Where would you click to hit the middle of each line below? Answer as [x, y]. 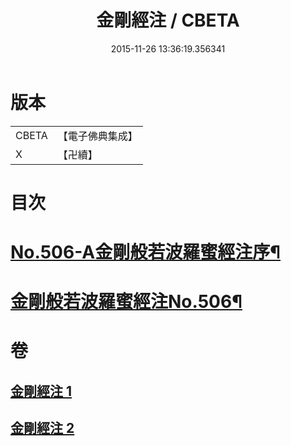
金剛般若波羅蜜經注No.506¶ [126, 302]
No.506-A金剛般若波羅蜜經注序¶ [145, 252]
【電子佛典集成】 [97, 136]
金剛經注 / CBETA [168, 20]
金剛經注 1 [41, 391]
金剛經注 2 [42, 428]
